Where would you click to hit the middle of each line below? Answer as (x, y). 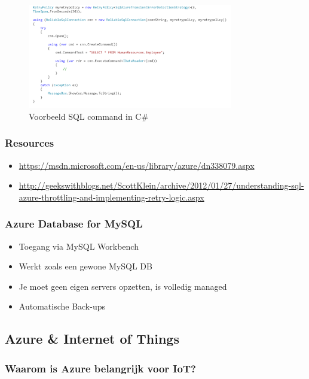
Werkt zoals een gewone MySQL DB (85, 266)
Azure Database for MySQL (74, 224)
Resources (30, 143)
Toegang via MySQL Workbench (79, 246)
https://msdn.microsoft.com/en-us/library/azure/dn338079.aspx (137, 165)
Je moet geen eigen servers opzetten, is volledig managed (123, 286)
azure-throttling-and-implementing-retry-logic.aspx (111, 197)
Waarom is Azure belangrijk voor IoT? (100, 368)
